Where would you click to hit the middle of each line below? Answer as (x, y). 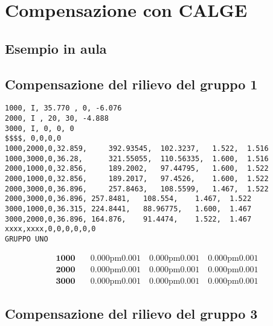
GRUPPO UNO (27, 239)
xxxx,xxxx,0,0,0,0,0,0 (50, 229)
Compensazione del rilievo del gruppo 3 (131, 314)
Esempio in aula (56, 48)
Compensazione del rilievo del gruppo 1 (131, 84)
